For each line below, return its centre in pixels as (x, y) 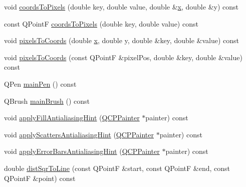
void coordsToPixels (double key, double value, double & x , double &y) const (121, 7)
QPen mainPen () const (40, 83)
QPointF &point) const (40, 178)
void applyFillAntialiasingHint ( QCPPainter (72, 118)
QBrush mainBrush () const (47, 101)
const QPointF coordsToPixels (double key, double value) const (101, 23)
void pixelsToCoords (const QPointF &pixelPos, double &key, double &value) (123, 57)
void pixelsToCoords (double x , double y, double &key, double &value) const (121, 40)
